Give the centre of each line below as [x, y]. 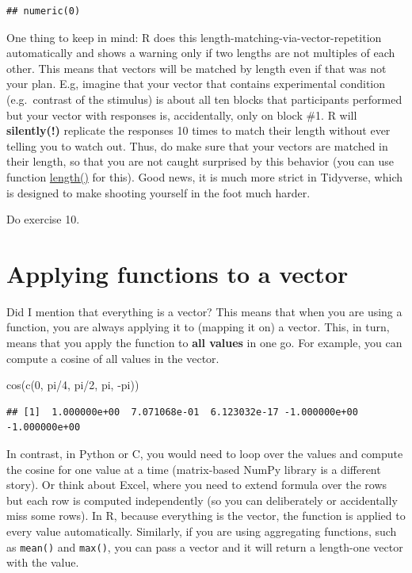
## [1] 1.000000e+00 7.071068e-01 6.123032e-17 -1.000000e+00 [182, 412]
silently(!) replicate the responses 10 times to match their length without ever [198, 130]
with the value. [43, 562]
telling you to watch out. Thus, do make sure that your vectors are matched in [197, 145]
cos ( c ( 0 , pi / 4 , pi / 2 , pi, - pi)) [73, 385]
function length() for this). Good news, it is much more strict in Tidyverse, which [204, 176]
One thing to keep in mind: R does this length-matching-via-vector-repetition [194, 37]
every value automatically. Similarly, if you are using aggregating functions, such [202, 531]
